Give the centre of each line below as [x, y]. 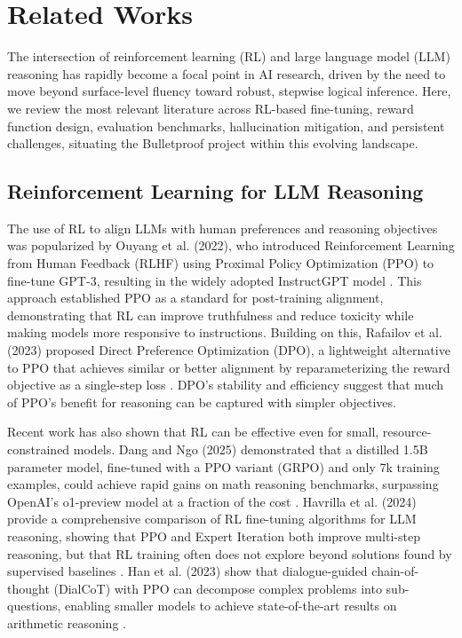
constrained [39, 449]
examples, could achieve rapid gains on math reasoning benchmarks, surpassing [223, 484]
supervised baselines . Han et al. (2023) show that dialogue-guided [187, 571]
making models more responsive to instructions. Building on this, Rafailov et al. [225, 332]
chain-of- [395, 571]
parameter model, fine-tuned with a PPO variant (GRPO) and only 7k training [223, 466]
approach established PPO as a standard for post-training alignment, [195, 298]
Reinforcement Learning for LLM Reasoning [215, 191]
